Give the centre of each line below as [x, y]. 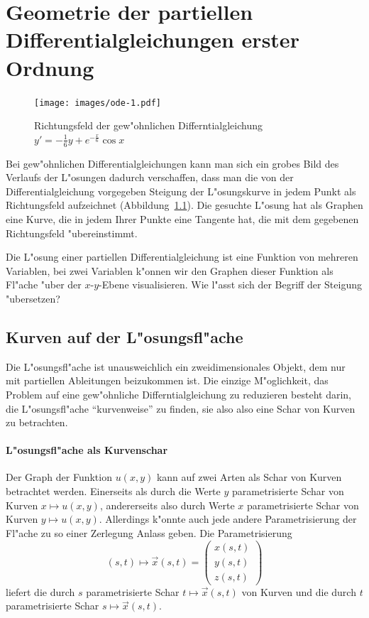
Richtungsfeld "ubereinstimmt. [72, 233]
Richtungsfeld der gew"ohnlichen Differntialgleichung [148, 125]
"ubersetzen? [33, 298]
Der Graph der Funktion [59, 477]
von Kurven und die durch [299, 591]
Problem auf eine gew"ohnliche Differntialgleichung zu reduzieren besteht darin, [178, 394]
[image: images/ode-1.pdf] [98, 103]
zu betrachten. [37, 422]
